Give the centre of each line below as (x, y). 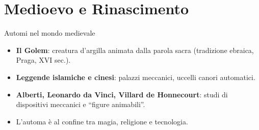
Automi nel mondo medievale (50, 33)
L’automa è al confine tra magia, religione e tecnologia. (102, 121)
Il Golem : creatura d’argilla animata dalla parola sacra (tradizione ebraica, (135, 50)
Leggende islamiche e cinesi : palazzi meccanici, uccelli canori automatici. (136, 77)
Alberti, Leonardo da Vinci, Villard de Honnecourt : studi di (122, 94)
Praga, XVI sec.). (43, 60)
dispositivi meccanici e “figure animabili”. (81, 104)
